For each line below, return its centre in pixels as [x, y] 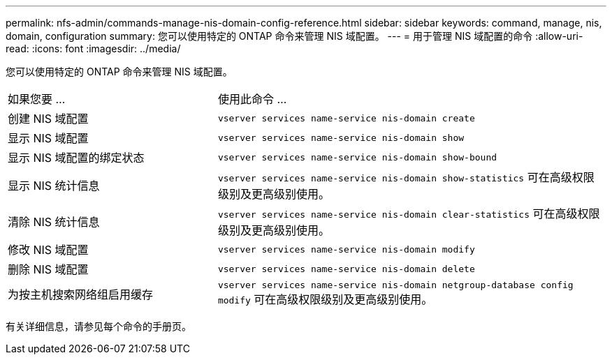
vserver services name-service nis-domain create [346, 118]
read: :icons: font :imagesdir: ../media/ [93, 48]
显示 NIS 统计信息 [54, 186]
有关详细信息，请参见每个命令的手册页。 [99, 326]
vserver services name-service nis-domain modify [346, 249]
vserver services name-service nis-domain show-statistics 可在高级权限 [406, 177]
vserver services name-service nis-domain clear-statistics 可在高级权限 [409, 213]
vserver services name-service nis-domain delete [346, 269]
